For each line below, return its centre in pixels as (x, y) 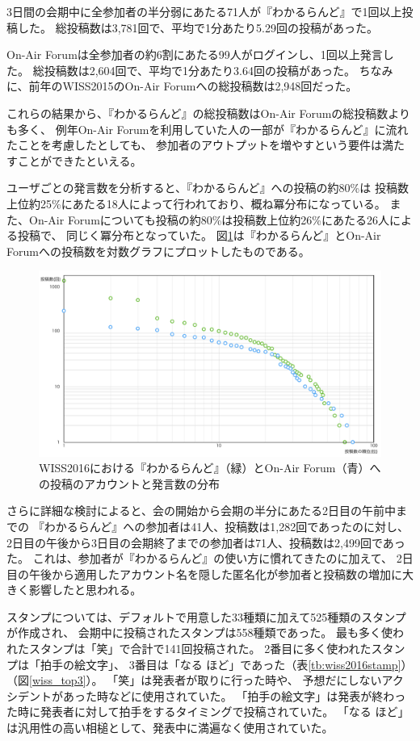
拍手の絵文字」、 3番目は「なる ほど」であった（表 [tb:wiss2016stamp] (220, 664)
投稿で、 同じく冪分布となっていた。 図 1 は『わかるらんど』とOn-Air (199, 235)
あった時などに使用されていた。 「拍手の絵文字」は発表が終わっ (234, 695)
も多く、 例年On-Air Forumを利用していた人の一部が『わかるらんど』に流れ (208, 129)
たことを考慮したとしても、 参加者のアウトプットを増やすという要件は (195, 145)
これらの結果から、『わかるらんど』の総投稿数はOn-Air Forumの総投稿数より (209, 113)
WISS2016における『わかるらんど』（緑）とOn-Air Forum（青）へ (210, 468)
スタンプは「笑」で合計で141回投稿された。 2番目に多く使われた (200, 649)
